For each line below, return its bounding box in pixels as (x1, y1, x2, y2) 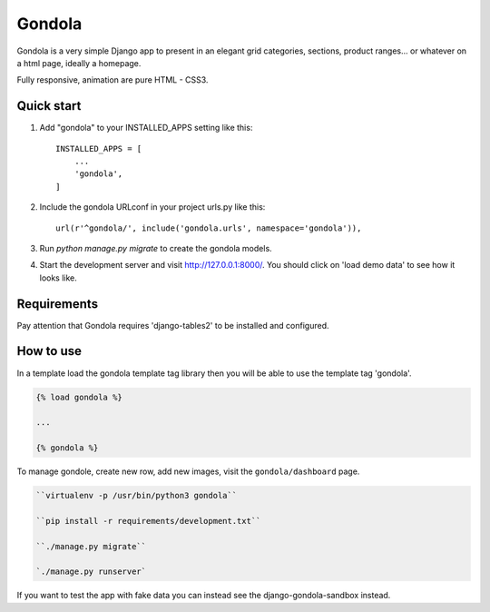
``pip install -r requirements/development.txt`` (35, 516, 261, 526)
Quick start (16, 98, 82, 114)
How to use (16, 343, 82, 359)
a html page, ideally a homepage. (16, 57, 142, 68)
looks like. (39, 272, 77, 283)
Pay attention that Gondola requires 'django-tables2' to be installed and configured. (16, 320, 329, 331)
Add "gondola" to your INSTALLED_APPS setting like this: (39, 123, 253, 133)
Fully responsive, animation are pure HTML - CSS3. (16, 74, 209, 85)
